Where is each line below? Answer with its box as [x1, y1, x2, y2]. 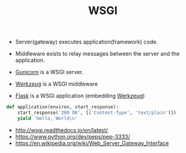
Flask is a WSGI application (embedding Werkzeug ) [15, 92, 145, 100]
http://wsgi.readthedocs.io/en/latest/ [15, 126, 108, 133]
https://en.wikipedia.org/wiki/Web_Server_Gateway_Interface [15, 139, 169, 147]
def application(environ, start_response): [6, 104, 119, 110]
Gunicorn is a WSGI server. [15, 69, 84, 76]
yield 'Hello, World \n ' [17, 115, 78, 121]
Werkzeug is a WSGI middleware [15, 80, 98, 88]
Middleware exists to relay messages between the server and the [15, 50, 180, 58]
